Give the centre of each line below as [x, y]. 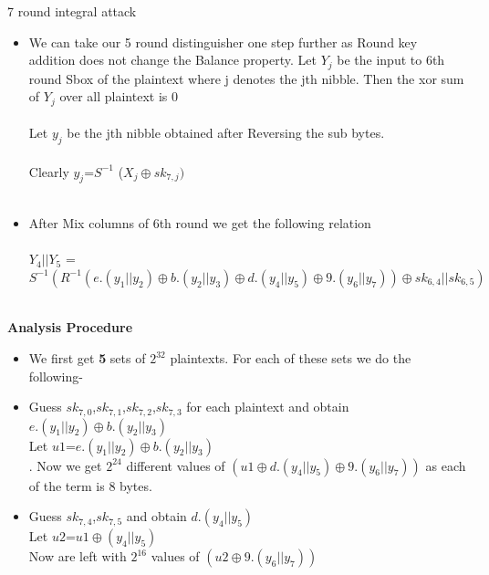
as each [446, 465]
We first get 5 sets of [87, 358]
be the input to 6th [391, 60]
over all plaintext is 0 [119, 96]
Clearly [49, 171]
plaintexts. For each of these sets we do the [291, 358]
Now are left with [78, 556]
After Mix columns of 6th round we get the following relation [200, 223]
